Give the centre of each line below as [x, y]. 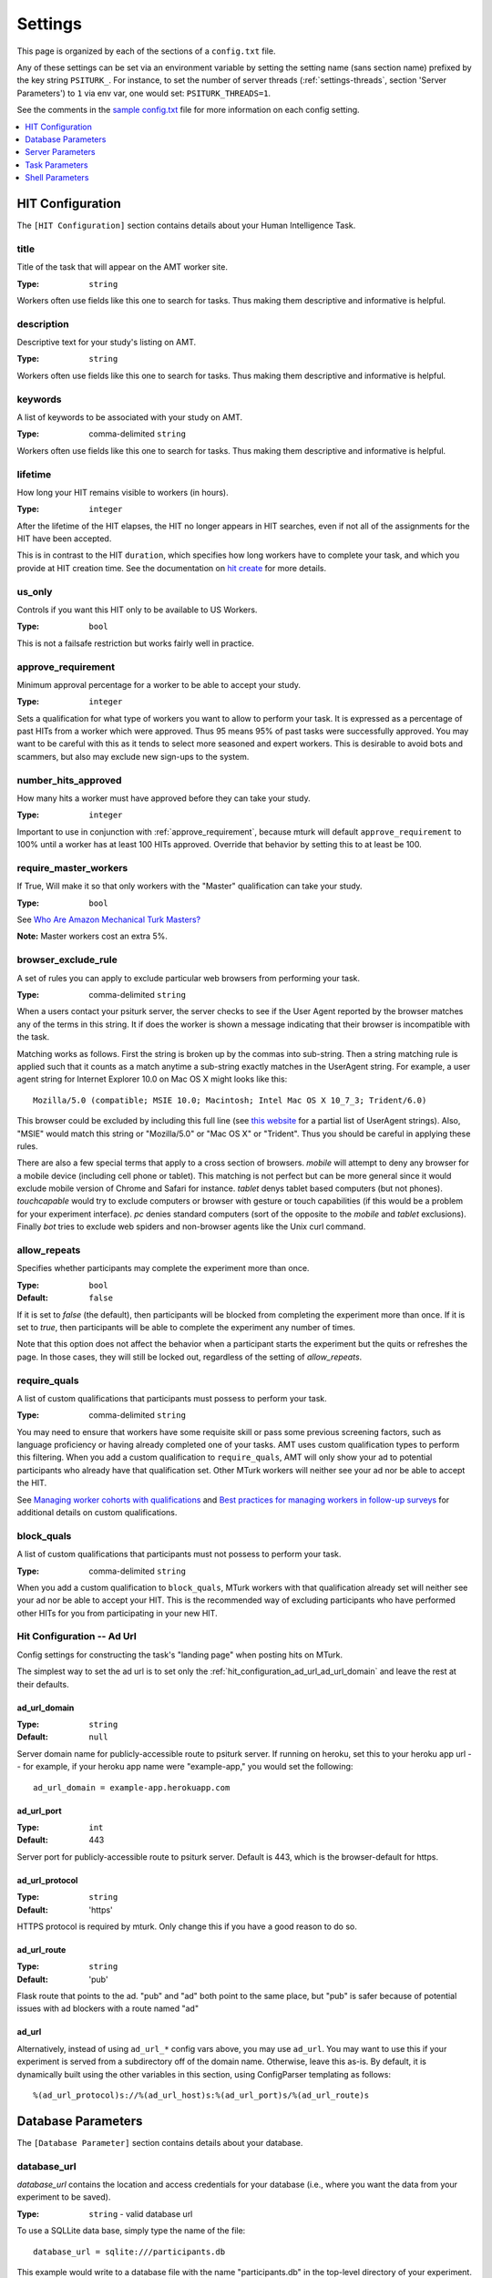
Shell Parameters [57, 178]
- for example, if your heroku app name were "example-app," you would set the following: [185, 1767]
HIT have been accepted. [64, 539]
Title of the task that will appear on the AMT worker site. [122, 267]
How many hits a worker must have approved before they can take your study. [164, 798]
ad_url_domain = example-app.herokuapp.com [132, 1787]
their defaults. [43, 1684]
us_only [35, 591]
